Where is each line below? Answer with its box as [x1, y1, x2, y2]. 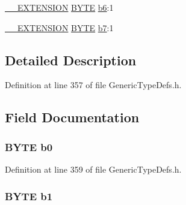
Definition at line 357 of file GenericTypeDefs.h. [5, 79, 182, 91]
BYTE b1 [5, 188, 53, 203]
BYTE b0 [5, 139, 53, 154]
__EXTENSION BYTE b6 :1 [5, 1, 114, 13]
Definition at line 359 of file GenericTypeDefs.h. [5, 162, 182, 175]
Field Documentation [5, 108, 140, 126]
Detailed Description [5, 50, 137, 69]
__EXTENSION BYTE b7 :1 [5, 21, 114, 34]
